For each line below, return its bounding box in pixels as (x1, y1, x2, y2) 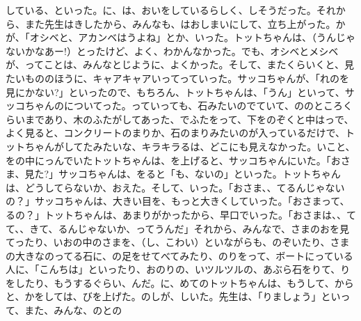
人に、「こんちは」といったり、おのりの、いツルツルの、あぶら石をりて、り (6, 262, 351, 276)
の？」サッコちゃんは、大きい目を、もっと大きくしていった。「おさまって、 (6, 194, 350, 208)
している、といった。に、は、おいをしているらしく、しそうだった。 (6, 3, 316, 17)
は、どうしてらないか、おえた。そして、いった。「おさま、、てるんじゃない (6, 180, 345, 194)
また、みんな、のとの (24, 303, 122, 318)
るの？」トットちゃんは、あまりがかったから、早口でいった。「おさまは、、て (6, 207, 356, 221)
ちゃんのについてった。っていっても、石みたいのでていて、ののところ (24, 98, 344, 113)
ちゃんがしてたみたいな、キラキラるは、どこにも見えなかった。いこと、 (24, 139, 355, 153)
